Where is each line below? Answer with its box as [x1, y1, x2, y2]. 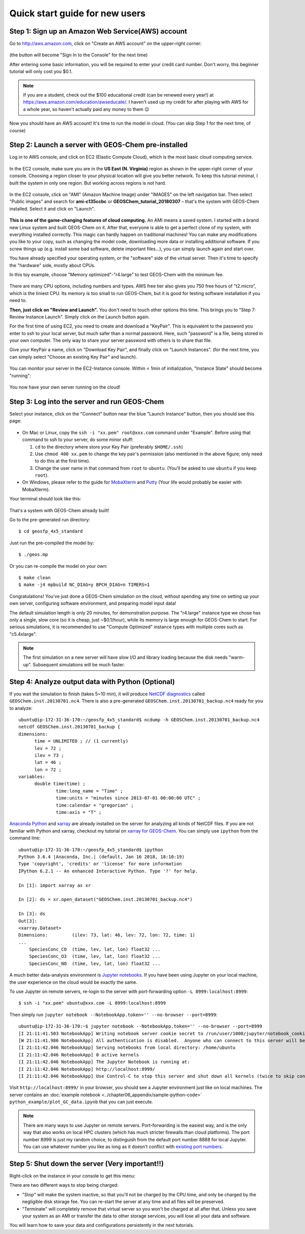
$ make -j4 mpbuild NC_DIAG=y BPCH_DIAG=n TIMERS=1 [18, 582, 150, 587]
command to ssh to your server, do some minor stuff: [22, 436, 134, 443]
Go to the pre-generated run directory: [9, 517, 90, 523]
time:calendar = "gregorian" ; [56, 802, 134, 808]
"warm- [229, 654, 245, 661]
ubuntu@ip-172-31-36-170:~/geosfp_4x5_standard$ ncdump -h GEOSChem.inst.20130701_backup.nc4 [18, 717, 260, 722]
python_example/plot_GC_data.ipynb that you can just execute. [9, 1099, 154, 1105]
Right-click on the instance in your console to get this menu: [9, 1172, 136, 1179]
